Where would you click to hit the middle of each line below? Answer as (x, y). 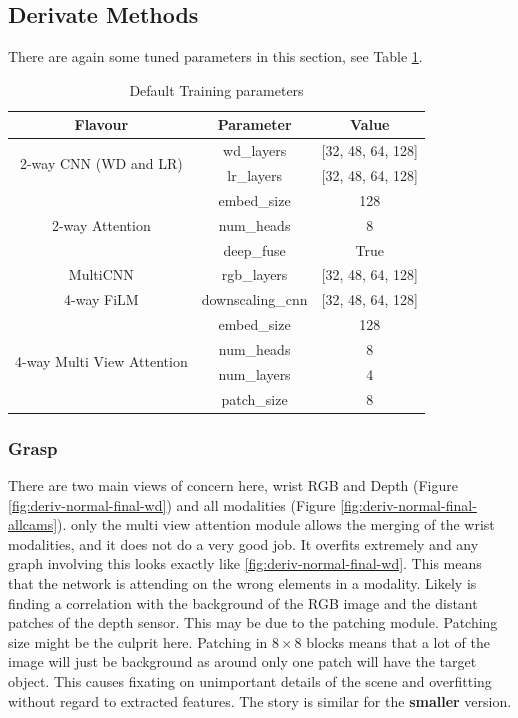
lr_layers (254, 175)
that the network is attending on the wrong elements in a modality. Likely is (242, 582)
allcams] (33, 524)
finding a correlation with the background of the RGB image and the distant (243, 602)
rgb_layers (254, 274)
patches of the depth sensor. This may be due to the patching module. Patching (253, 622)
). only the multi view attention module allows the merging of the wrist (276, 524)
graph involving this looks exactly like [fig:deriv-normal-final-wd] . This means (245, 563)
